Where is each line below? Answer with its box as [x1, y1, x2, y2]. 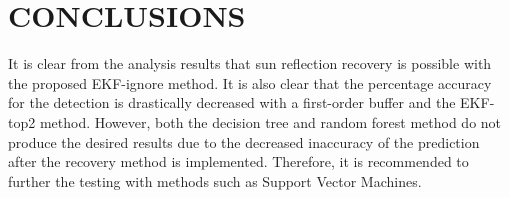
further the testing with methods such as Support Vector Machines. [8, 170, 422, 191]
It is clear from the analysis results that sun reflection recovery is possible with [8, 53, 492, 74]
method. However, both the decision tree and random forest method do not [39, 111, 502, 132]
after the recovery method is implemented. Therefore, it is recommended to [8, 151, 469, 172]
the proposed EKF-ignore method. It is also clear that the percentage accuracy [8, 72, 492, 93]
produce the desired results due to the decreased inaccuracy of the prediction [8, 131, 480, 152]
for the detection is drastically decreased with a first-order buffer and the [8, 92, 456, 113]
